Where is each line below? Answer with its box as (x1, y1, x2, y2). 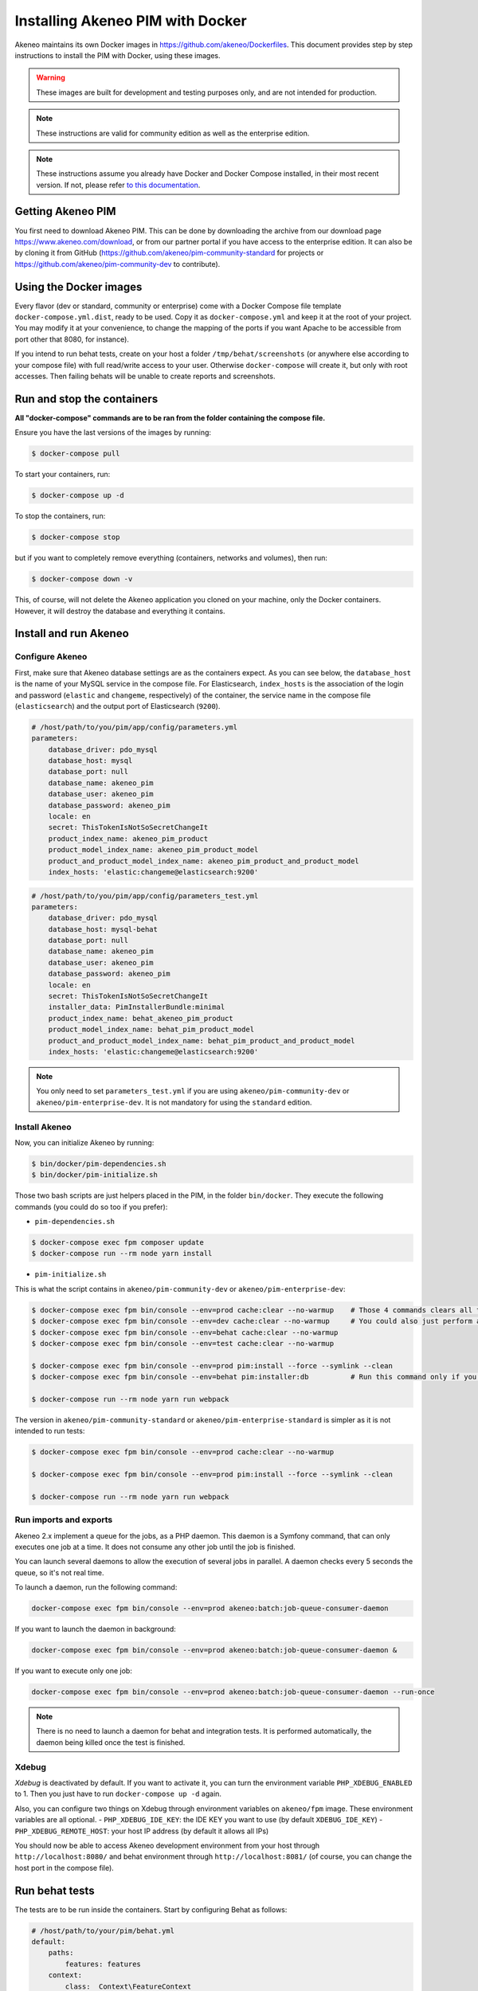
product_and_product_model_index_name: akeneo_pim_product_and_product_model (48, 856, 360, 866)
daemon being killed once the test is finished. (36, 1737, 186, 1747)
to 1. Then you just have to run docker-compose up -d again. (14, 1789, 222, 1799)
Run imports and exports (14, 1514, 113, 1525)
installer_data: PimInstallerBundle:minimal (48, 1003, 225, 1011)
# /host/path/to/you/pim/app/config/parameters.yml (31, 722, 238, 732)
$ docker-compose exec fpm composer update (31, 1238, 205, 1247)
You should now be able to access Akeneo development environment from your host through (14, 1840, 320, 1850)
